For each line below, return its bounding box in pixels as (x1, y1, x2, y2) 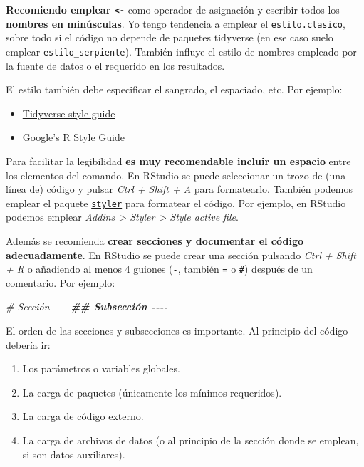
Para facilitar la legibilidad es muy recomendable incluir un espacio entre (6, 153, 351, 168)
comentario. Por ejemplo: (6, 275, 115, 290)
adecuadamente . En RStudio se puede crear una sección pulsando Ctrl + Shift (6, 247, 357, 262)
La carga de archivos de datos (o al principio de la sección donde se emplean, (22, 432, 359, 447)
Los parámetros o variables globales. (22, 361, 180, 376)
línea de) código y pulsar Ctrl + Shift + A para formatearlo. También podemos (6, 182, 353, 196)
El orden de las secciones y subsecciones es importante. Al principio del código (6, 323, 348, 337)
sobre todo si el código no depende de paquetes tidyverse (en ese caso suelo (6, 30, 333, 45)
